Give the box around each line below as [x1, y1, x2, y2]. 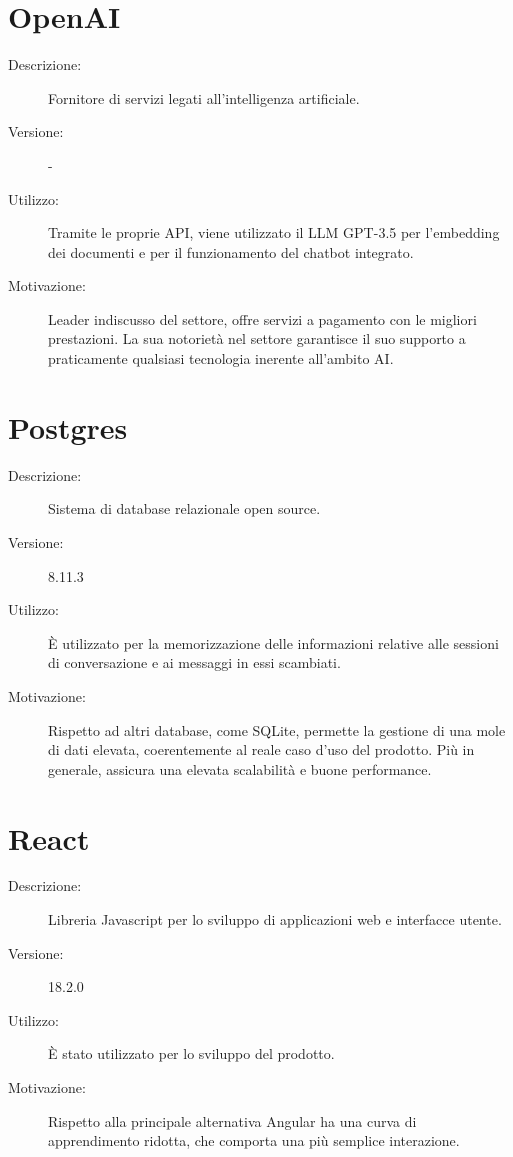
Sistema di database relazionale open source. [48, 498, 321, 519]
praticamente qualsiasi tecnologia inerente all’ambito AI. [48, 348, 394, 369]
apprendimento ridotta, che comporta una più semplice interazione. [48, 1130, 460, 1151]
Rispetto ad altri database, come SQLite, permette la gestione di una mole [48, 719, 506, 740]
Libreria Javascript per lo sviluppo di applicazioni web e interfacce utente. [48, 909, 502, 930]
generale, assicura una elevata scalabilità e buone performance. [48, 758, 432, 779]
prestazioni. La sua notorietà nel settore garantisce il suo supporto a [48, 328, 466, 349]
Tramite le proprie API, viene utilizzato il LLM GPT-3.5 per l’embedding [48, 222, 500, 243]
